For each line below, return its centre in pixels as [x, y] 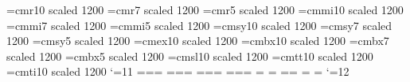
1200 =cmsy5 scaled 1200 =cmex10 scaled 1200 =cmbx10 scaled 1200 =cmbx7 [198, 41]
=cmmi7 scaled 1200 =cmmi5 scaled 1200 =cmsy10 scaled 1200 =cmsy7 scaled [199, 25]
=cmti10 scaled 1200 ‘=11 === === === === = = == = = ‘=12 [178, 71]
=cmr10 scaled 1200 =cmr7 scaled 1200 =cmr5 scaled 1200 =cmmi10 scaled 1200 [205, 9]
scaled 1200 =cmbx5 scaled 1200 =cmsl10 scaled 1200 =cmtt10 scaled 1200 [190, 56]
